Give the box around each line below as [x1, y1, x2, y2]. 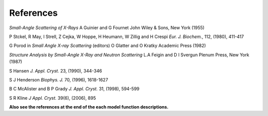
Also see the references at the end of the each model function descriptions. [9, 104, 169, 110]
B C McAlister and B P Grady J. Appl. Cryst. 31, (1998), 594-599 [9, 86, 140, 92]
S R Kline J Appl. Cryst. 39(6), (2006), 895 [9, 95, 96, 101]
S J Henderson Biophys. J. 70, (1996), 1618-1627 [9, 77, 109, 82]
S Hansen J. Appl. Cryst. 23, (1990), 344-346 [9, 68, 102, 74]
